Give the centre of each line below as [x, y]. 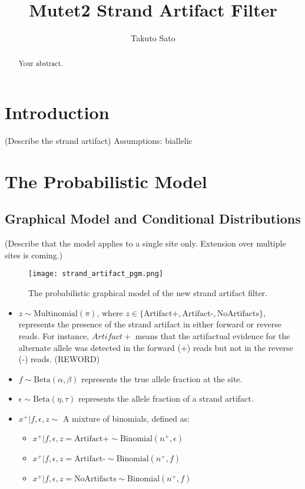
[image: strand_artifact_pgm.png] [96, 274]
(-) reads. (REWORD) [59, 359]
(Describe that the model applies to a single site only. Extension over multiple [145, 243]
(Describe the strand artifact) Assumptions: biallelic [99, 141]
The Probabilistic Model [106, 181]
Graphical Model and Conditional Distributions [153, 219]
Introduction [57, 112]
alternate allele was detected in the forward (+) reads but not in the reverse [156, 347]
